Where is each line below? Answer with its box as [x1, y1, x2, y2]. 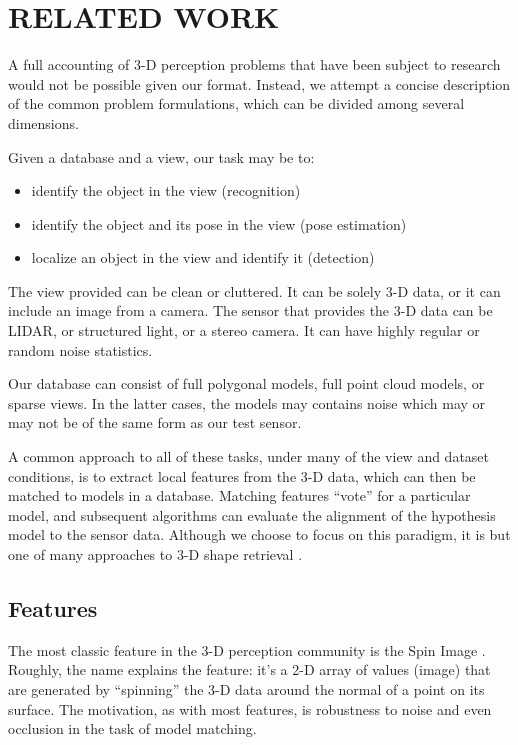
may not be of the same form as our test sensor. [8, 412, 302, 433]
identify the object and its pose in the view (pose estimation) [31, 213, 407, 234]
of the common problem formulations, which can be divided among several [8, 93, 465, 114]
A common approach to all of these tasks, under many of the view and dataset [8, 446, 490, 467]
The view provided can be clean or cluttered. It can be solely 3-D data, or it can [8, 280, 501, 301]
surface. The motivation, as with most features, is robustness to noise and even [8, 698, 492, 719]
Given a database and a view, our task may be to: [8, 146, 315, 167]
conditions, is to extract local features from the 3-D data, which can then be [8, 465, 476, 486]
